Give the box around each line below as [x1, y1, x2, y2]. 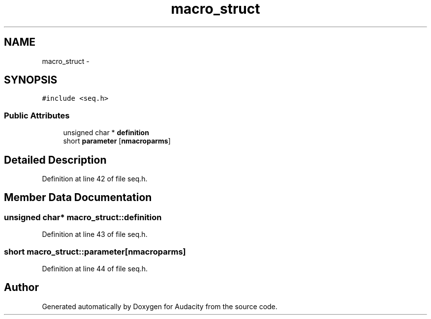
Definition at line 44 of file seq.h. [42, 264, 148, 273]
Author [4, 281, 39, 294]
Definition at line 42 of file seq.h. [42, 174, 148, 183]
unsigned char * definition [63, 128, 149, 137]
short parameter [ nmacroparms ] [63, 137, 171, 145]
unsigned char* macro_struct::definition [4, 212, 162, 222]
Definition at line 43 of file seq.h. [42, 230, 148, 239]
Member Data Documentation [4, 191, 152, 204]
